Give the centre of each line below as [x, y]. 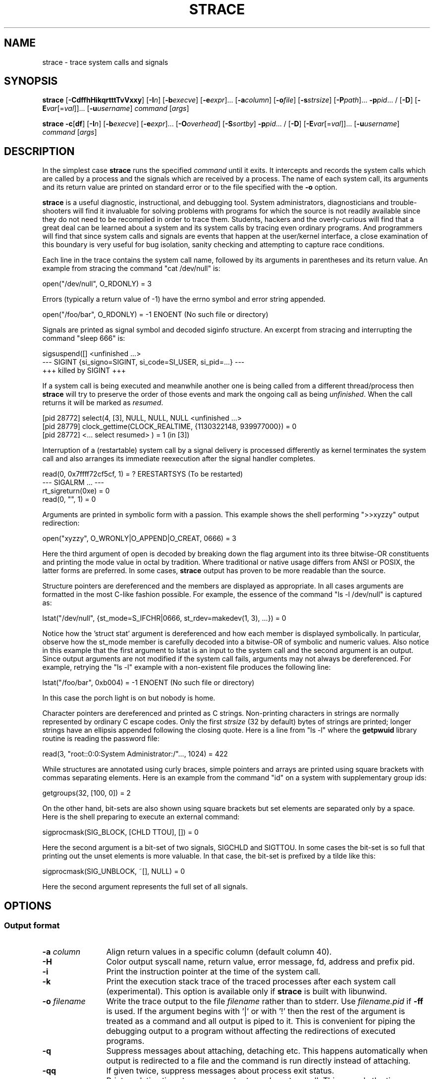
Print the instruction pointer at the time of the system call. [213, 971]
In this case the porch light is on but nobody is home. [129, 698]
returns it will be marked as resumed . [103, 403]
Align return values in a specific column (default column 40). [219, 951]
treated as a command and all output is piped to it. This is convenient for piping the [261, 1021]
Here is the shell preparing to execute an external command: [141, 817]
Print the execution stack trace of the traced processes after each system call [251, 981]
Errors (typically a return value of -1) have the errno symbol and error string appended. [184, 299]
